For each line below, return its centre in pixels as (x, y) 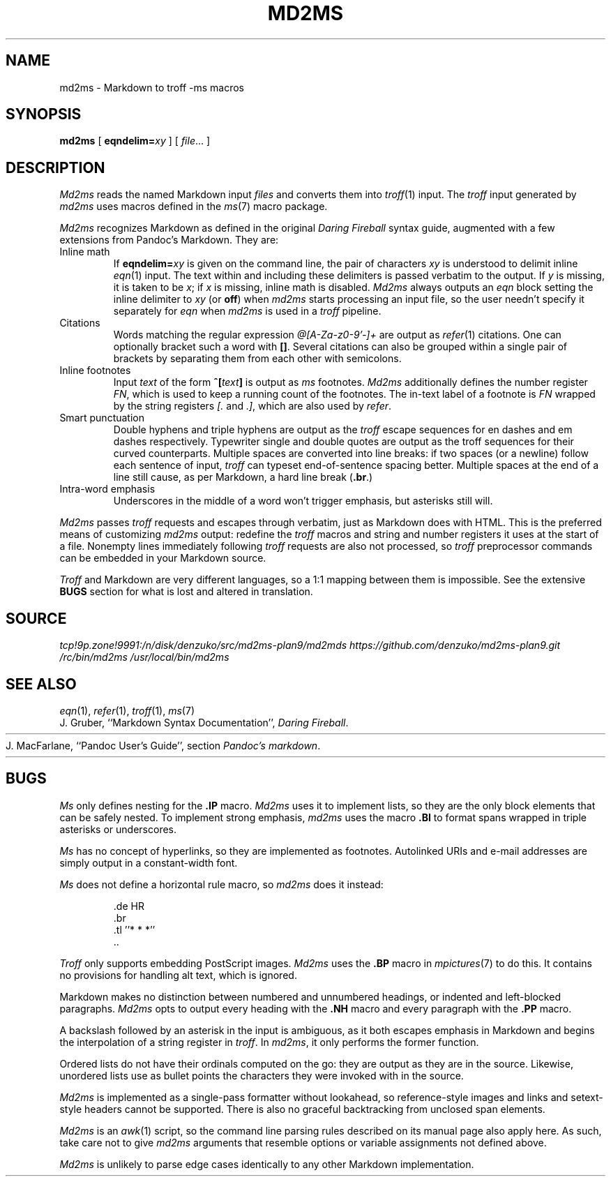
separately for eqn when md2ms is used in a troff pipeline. (247, 311)
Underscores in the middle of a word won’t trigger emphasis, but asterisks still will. (303, 501)
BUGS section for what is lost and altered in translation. (186, 592)
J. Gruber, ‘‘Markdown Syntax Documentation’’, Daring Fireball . (204, 722)
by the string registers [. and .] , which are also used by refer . (252, 406)
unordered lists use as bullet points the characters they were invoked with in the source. (262, 1075)
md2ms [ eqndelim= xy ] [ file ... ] (135, 141)
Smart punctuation (102, 418)
